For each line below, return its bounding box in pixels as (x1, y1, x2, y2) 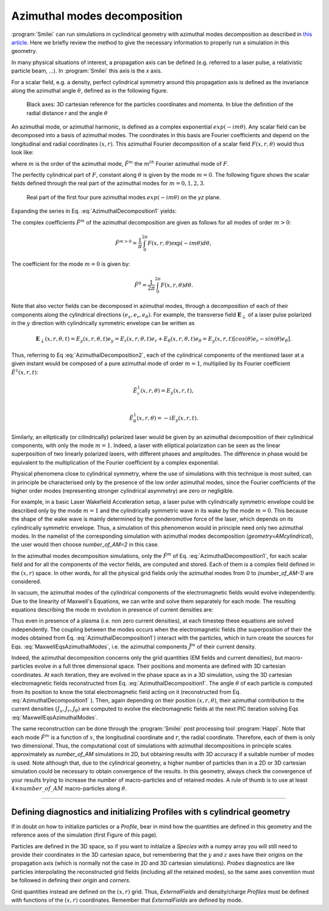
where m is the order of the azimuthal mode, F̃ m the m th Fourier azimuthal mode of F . (11, 159, 229, 167)
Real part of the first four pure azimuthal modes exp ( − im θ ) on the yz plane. (26, 193, 221, 201)
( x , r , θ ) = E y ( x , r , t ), (140, 387, 194, 396)
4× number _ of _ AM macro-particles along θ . (11, 784, 127, 792)
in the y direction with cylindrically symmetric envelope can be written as (11, 320, 195, 327)
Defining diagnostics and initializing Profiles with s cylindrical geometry (11, 807, 291, 817)
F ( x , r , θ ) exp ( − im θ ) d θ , (147, 240, 211, 246)
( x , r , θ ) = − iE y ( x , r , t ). (136, 415, 199, 423)
